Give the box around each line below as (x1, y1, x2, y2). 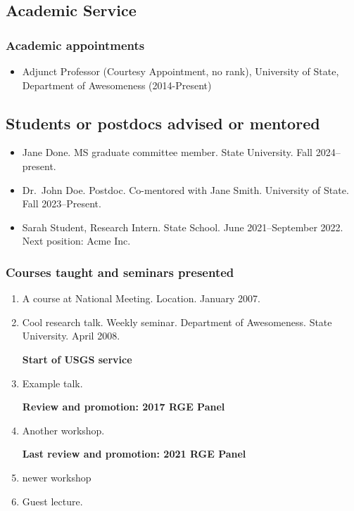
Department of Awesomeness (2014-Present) (22, 77, 212, 92)
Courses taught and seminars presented (6, 263, 234, 280)
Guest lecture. (22, 493, 83, 508)
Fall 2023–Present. (22, 196, 101, 211)
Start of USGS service (22, 351, 132, 366)
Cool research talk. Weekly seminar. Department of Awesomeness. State (22, 314, 332, 329)
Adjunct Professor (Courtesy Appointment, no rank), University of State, (22, 64, 339, 78)
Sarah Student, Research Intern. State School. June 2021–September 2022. (22, 219, 343, 234)
